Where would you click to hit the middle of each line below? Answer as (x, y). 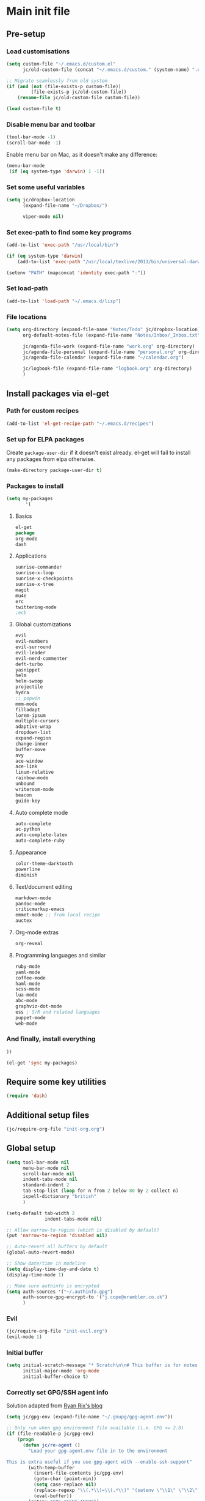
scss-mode (28, 989)
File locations (27, 316)
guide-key (28, 801)
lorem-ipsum (30, 715)
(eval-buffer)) (52, 1496)
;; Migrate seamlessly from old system (57, 81)
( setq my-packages (30, 499)
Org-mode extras (37, 932)
